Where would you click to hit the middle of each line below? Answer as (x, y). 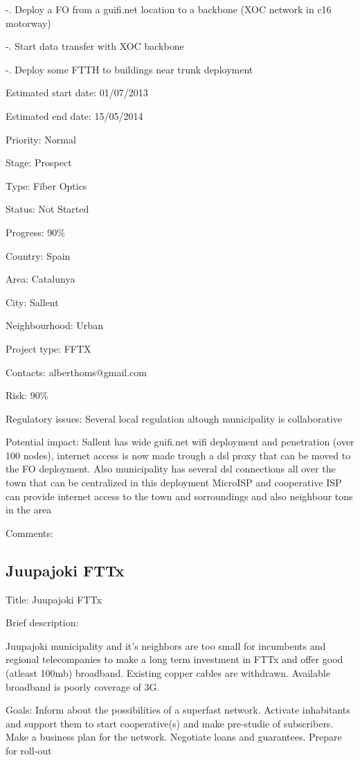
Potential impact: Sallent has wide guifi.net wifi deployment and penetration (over (180, 442)
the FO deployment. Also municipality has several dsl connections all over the (171, 469)
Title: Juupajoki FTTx (54, 599)
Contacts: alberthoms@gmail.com (76, 372)
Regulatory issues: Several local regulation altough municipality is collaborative (174, 418)
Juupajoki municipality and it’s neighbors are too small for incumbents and (166, 645)
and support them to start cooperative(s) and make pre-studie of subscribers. (170, 723)
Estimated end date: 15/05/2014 (74, 115)
